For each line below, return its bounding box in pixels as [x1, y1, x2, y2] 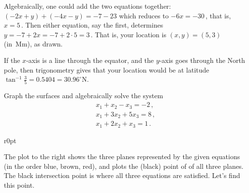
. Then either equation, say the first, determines [21, 20, 163, 30]
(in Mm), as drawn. [4, 39, 63, 49]
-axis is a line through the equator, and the [26, 55, 154, 65]
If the [4, 55, 20, 65]
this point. [4, 179, 35, 190]
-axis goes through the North [159, 55, 245, 65]
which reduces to [119, 10, 169, 20]
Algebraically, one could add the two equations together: [4, 1, 171, 11]
